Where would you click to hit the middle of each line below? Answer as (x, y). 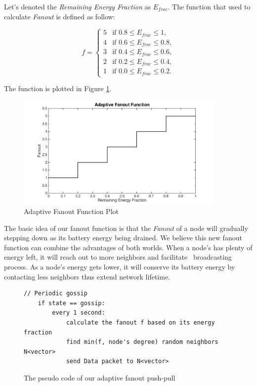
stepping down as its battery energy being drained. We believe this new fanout (123, 238)
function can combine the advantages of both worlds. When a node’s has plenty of (128, 247)
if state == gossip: (71, 303)
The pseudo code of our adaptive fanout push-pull (100, 378)
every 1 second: (79, 313)
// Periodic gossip (56, 294)
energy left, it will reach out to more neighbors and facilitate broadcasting (118, 257)
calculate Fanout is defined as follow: (60, 16)
